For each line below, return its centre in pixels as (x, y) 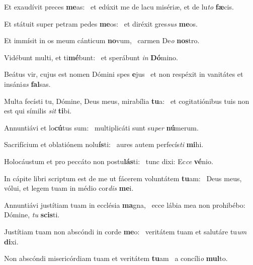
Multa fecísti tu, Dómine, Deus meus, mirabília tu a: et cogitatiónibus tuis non (127, 101)
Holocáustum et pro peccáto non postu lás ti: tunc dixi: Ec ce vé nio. (109, 161)
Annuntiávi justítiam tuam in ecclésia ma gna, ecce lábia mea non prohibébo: (125, 205)
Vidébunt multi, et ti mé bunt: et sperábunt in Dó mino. (91, 57)
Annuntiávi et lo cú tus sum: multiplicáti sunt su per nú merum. (101, 127)
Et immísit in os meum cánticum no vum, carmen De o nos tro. (102, 40)
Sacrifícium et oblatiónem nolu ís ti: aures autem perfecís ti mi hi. (104, 144)
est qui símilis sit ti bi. (38, 111)
